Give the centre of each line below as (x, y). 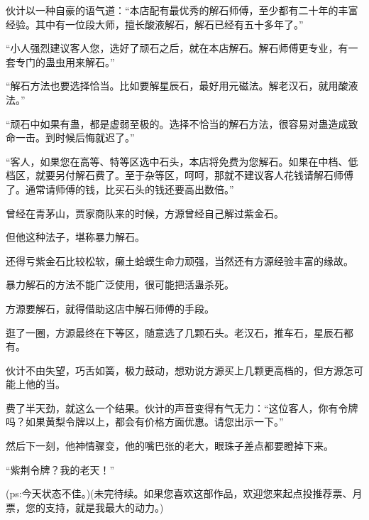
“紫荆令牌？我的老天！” (60, 469)
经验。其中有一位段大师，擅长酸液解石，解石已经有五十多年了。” (155, 24)
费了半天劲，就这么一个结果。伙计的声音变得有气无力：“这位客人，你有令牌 (182, 407)
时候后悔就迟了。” (95, 137)
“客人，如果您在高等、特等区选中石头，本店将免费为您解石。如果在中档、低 (182, 161)
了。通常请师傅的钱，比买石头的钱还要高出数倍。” (120, 189)
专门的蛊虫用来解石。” (65, 61)
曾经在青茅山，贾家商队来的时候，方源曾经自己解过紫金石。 (145, 213)
